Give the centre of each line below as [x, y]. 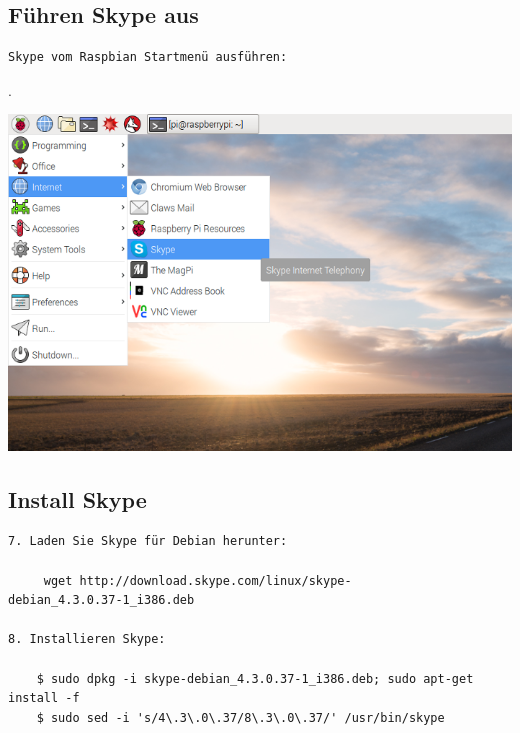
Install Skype [77, 498]
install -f [44, 698]
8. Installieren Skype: [87, 639]
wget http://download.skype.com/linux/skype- [197, 580]
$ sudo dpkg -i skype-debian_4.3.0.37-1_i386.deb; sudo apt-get [255, 678]
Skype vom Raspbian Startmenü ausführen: [148, 57]
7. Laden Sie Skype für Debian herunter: [148, 541]
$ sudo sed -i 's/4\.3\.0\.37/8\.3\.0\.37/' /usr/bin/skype [240, 717]
